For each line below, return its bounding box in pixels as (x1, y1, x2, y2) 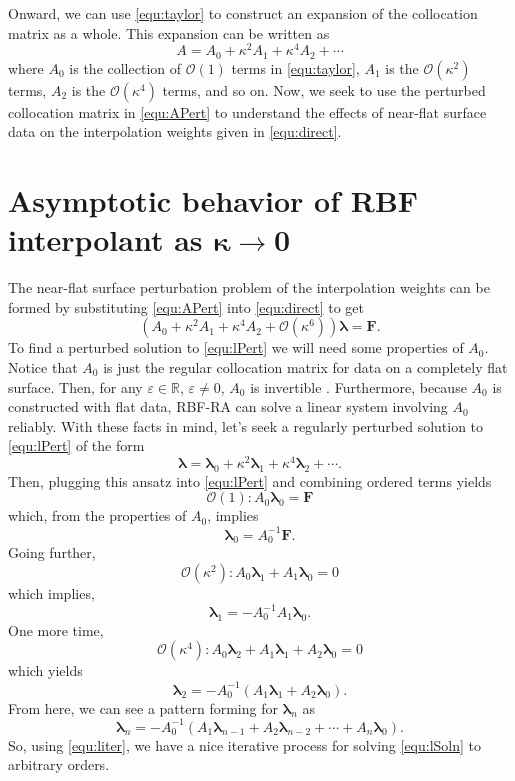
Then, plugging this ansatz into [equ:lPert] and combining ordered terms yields (8, 470, 492, 491)
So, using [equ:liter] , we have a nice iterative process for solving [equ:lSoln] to (8, 734, 482, 755)
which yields (8, 660, 83, 681)
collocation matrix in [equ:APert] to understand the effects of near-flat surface (8, 101, 487, 122)
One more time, (8, 619, 104, 640)
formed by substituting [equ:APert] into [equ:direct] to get (8, 296, 364, 317)
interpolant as (8, 219, 203, 260)
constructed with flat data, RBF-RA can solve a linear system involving (8, 396, 448, 417)
